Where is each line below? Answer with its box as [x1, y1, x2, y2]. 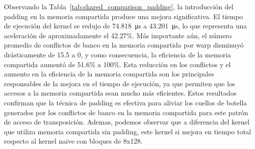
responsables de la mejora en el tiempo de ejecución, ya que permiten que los [4, 78, 235, 88]
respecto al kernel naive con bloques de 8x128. [4, 136, 143, 146]
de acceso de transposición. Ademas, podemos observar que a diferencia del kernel [4, 117, 250, 127]
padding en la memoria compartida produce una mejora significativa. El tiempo [4, 11, 243, 21]
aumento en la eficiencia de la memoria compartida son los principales [4, 69, 214, 79]
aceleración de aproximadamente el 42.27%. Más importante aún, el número [4, 30, 232, 40]
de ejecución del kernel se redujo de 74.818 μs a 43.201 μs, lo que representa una [4, 21, 247, 31]
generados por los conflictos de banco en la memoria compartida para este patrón [4, 107, 248, 117]
